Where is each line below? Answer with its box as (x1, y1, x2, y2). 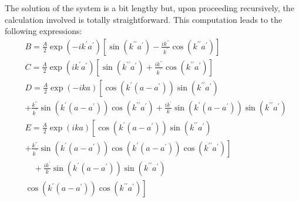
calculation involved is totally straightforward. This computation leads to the (5, 13, 283, 25)
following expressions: (5, 25, 82, 37)
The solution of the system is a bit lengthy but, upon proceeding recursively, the (5, 2, 294, 14)
